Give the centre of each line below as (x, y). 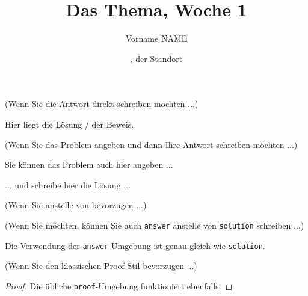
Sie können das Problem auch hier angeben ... (89, 165)
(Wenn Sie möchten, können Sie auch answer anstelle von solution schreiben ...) (155, 225)
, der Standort (156, 58)
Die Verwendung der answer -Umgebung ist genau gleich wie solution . (135, 245)
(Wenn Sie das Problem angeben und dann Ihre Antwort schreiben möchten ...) (151, 144)
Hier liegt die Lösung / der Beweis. (69, 124)
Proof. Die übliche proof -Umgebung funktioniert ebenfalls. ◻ (119, 285)
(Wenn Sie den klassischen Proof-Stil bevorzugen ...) (101, 266)
